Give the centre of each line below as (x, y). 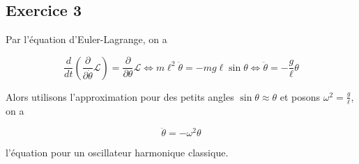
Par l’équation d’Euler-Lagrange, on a (86, 39)
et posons (300, 96)
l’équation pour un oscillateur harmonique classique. (117, 153)
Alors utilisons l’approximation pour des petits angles (120, 96)
